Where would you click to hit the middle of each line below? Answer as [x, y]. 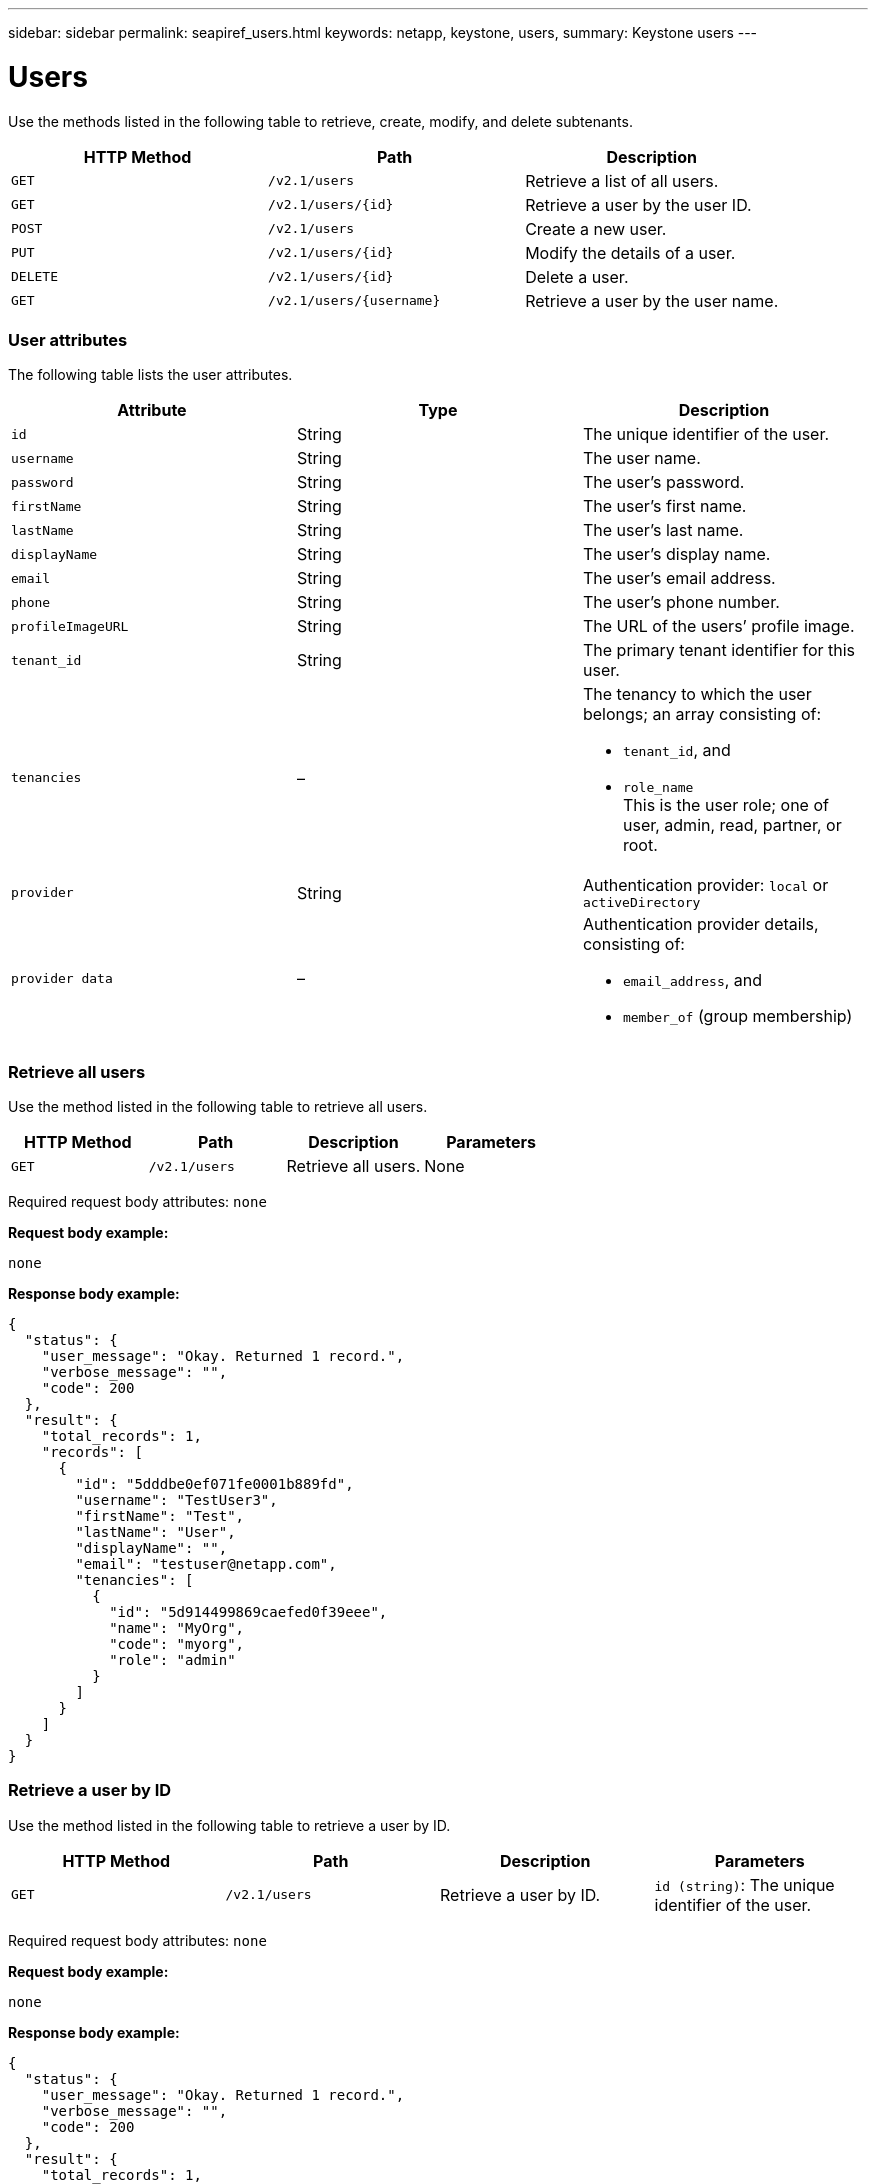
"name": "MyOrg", [177, 1628]
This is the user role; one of [725, 805]
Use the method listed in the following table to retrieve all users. [218, 1106]
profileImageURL [70, 626]
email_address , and [692, 980]
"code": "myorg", [177, 1644]
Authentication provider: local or [705, 885]
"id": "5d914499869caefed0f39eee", [248, 1612]
